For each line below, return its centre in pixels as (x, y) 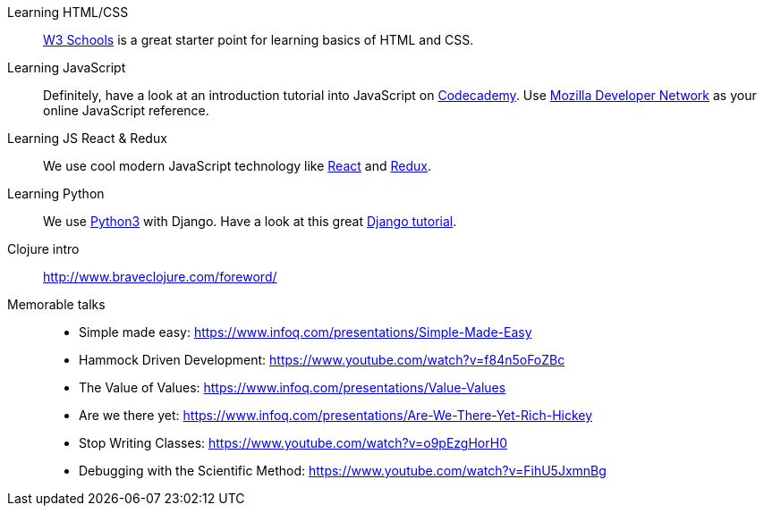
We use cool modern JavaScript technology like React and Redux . (237, 166)
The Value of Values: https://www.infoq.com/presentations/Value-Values (293, 387)
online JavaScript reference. (126, 110)
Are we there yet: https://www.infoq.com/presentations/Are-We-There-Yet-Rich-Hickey (336, 415)
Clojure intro (43, 249)
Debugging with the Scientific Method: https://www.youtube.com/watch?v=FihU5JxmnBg (343, 471)
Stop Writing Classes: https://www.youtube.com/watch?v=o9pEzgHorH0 (293, 443)
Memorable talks (56, 304)
